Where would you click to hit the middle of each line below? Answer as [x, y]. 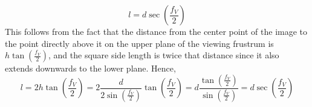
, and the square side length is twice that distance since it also [164, 55]
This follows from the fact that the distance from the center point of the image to [156, 31]
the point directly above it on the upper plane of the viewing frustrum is [139, 43]
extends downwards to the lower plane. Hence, [90, 68]
